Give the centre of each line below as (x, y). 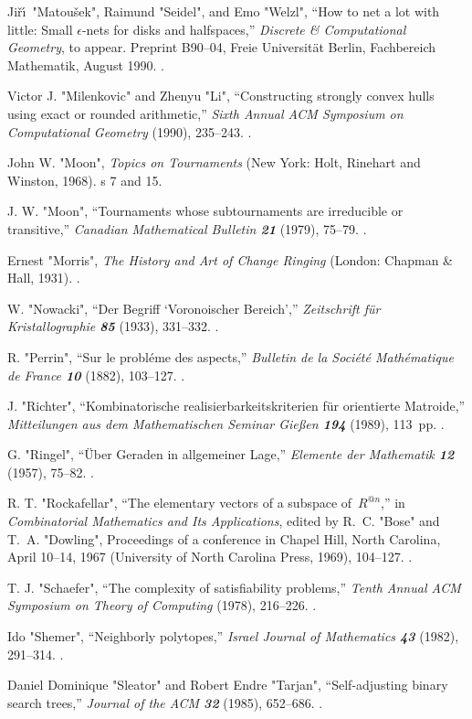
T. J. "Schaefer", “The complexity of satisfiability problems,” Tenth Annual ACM (234, 587)
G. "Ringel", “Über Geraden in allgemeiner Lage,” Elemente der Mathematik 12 (231, 454)
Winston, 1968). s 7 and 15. (85, 180)
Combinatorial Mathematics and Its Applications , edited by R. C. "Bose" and (224, 521)
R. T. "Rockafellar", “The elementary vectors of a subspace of (180, 503)
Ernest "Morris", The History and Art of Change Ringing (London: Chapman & (230, 259)
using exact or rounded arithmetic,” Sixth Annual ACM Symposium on (205, 113)
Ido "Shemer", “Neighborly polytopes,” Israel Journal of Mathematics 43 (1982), (233, 636)
